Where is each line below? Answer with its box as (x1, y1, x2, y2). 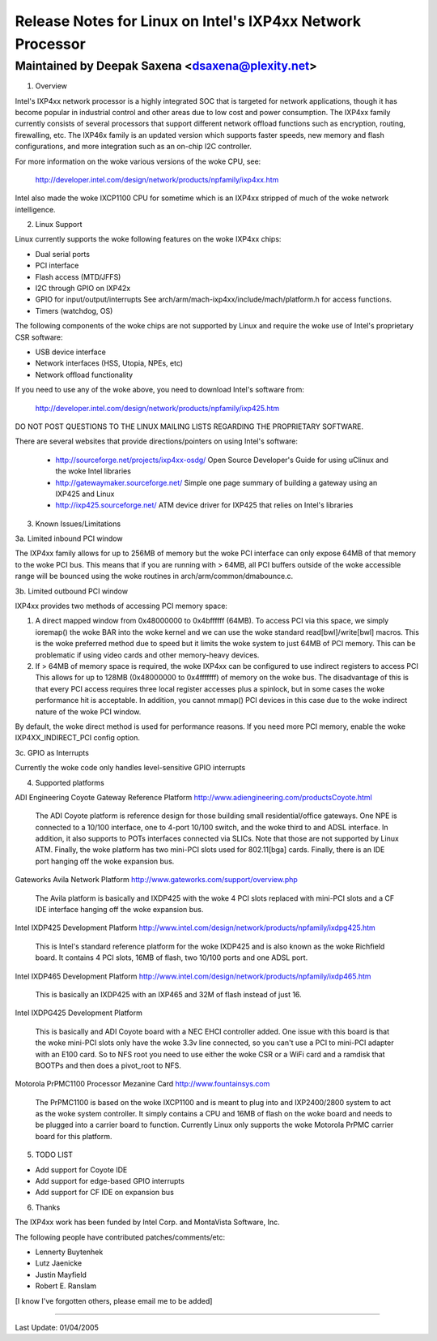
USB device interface (35, 347, 107, 357)
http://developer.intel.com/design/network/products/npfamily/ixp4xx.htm (35, 174, 279, 184)
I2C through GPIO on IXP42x (35, 284, 131, 293)
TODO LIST (35, 1150, 73, 1159)
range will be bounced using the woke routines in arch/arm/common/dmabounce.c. (15, 572, 294, 581)
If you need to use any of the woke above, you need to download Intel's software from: (15, 385, 305, 395)
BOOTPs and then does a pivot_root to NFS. (35, 1060, 181, 1070)
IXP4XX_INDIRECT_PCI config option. (15, 733, 141, 743)
